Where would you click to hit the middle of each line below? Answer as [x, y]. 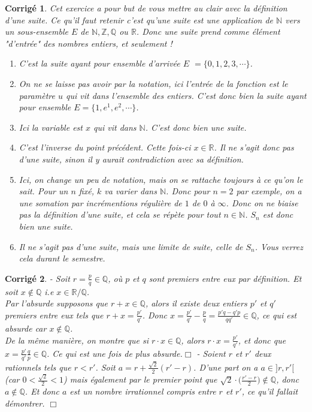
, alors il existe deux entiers [196, 303]
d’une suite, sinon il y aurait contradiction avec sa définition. [131, 159]
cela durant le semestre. [62, 258]
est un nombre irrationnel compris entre [143, 391]
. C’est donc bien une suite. [196, 127]
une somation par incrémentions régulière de [100, 202]
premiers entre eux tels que [54, 315]
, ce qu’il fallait [270, 391]
